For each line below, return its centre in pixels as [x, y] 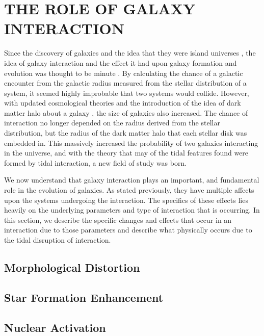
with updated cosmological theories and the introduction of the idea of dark [123, 103]
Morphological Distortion [72, 267]
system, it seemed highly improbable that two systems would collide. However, [127, 93]
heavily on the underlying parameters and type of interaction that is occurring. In [132, 210]
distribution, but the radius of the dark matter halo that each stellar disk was [126, 133]
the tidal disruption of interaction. [58, 240]
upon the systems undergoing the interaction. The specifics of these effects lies [126, 200]
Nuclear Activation [55, 327]
